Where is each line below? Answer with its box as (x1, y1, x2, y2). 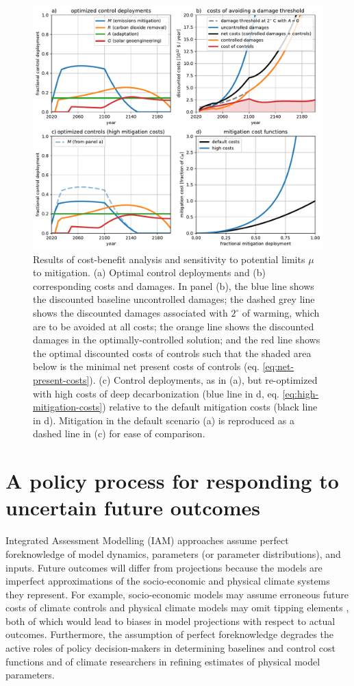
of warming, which (242, 306, 320, 320)
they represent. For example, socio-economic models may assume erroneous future (5, 587, 349, 601)
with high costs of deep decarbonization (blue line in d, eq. (33, 386, 279, 400)
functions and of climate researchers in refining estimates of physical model (5, 654, 320, 668)
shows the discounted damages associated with (33, 306, 228, 320)
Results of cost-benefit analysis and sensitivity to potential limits (33, 252, 305, 266)
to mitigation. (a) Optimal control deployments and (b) (33, 265, 266, 280)
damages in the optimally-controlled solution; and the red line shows (33, 332, 320, 347)
